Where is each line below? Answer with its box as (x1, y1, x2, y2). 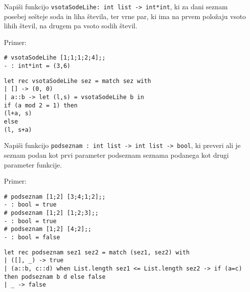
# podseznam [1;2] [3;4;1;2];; (4, 193, 106, 200)
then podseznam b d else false (4, 273, 106, 280)
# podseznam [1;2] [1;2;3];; (4, 209, 99, 217)
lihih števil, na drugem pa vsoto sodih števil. (4, 21, 137, 31)
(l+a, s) (4, 110, 32, 117)
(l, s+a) (4, 126, 32, 133)
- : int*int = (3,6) (4, 63, 71, 70)
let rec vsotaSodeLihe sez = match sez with (4, 77, 151, 84)
